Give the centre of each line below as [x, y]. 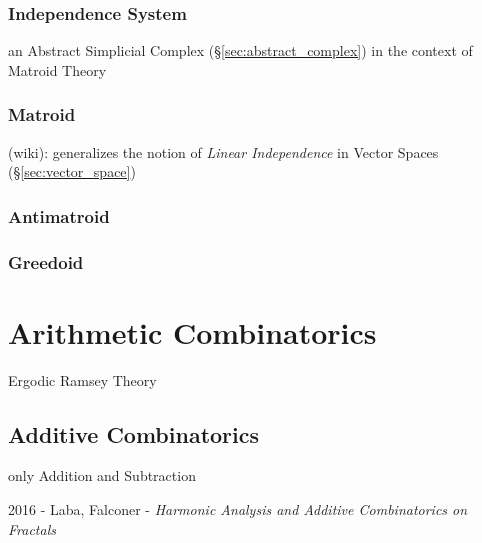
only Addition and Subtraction [102, 475]
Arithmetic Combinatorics [192, 331]
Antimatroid [59, 215]
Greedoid [46, 261]
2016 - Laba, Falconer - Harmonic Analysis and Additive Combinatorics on [238, 509]
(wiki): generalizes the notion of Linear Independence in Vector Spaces [223, 151]
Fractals [32, 528]
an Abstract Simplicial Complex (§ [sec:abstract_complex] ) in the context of [240, 50]
